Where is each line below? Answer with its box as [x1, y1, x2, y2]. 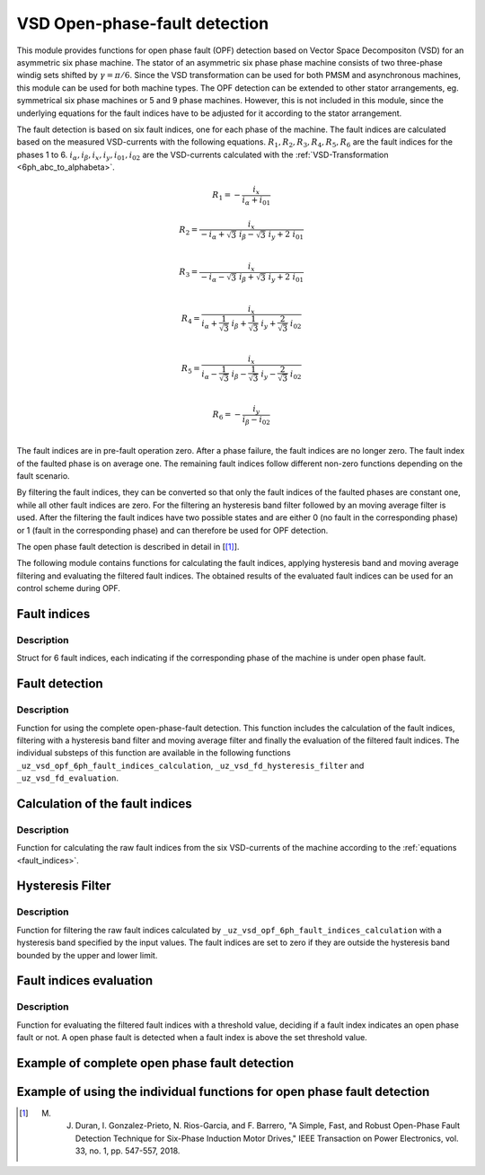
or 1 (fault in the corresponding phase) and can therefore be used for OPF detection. [16, 525, 329, 535]
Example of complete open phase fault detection [16, 1056, 295, 1071]
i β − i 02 [242, 414, 271, 427]
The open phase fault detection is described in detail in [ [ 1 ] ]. [16, 542, 240, 552]
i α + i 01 [242, 195, 271, 207]
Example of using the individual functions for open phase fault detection [16, 1083, 430, 1100]
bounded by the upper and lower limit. [16, 950, 158, 960]
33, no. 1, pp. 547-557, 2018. [75, 1145, 181, 1156]
